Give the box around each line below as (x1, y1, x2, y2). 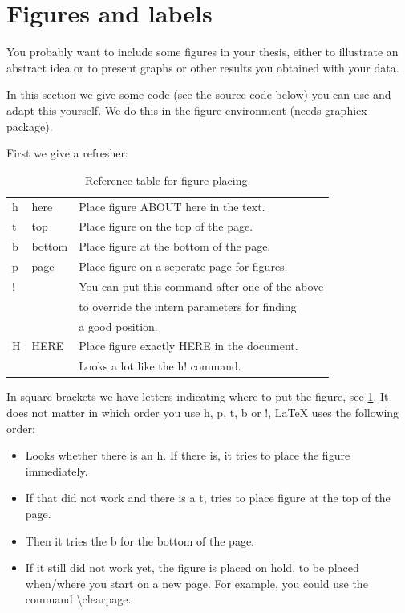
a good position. (79, 317, 158, 334)
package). (6, 117, 53, 134)
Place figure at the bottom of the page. (79, 238, 271, 255)
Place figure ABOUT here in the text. (79, 198, 265, 215)
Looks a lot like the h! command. (79, 358, 241, 374)
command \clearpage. (25, 591, 132, 607)
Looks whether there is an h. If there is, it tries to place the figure (25, 447, 350, 464)
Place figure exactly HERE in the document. (79, 337, 298, 354)
